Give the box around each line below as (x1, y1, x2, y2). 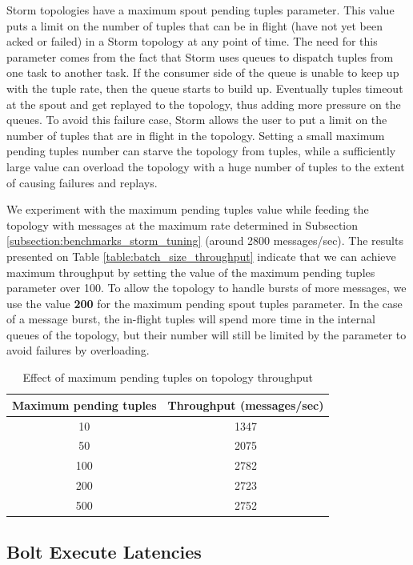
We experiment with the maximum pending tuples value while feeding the (6, 201, 369, 218)
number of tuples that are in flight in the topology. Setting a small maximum (6, 126, 385, 143)
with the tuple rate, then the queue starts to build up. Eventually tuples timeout (6, 79, 403, 96)
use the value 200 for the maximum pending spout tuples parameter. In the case (6, 295, 403, 311)
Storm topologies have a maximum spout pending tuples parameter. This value (6, 2, 395, 18)
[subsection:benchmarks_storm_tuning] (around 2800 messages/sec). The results (6, 232, 403, 249)
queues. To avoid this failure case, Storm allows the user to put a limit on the (6, 111, 387, 128)
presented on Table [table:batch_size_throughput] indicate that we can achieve (6, 247, 396, 264)
